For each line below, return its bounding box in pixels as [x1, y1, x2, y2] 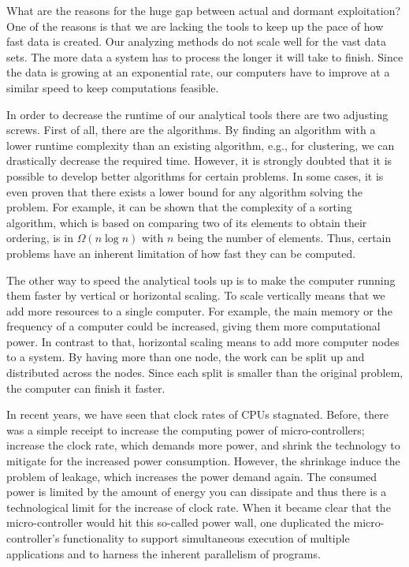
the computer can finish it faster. [6, 379, 165, 396]
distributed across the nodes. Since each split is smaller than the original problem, [6, 364, 403, 381]
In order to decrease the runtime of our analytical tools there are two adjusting [6, 106, 389, 122]
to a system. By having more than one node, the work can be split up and [6, 349, 365, 365]
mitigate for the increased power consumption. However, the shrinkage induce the [6, 453, 400, 469]
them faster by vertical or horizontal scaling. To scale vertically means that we [6, 287, 385, 304]
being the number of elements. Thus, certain [177, 229, 392, 246]
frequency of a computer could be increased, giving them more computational [6, 318, 381, 334]
